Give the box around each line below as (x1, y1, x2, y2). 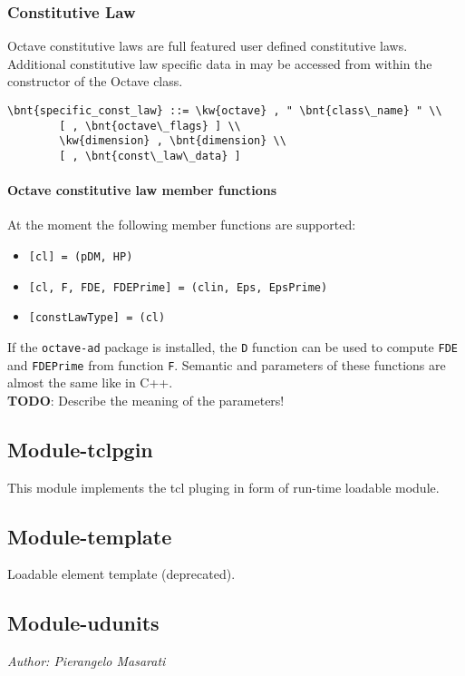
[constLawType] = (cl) (28, 311, 166, 325)
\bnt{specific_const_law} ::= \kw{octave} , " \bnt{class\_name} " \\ (7, 104, 442, 117)
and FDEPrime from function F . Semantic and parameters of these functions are (7, 355, 446, 374)
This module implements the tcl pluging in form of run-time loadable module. (7, 477, 440, 496)
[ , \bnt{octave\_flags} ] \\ (59, 119, 241, 132)
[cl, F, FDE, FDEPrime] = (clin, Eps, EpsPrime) (28, 280, 328, 294)
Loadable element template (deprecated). (7, 564, 236, 583)
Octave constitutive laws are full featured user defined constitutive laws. (7, 36, 408, 55)
